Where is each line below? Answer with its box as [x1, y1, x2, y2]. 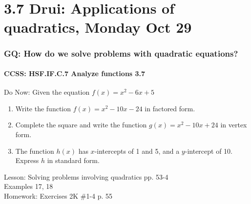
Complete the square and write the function [15, 120, 147, 130]
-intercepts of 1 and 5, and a [94, 145, 180, 156]
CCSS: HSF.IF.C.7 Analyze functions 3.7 [4, 68, 146, 78]
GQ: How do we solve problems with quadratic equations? [4, 47, 238, 60]
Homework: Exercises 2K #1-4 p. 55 [4, 190, 113, 201]
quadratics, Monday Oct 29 [4, 17, 192, 37]
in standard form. [47, 155, 100, 165]
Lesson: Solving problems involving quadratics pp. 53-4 [4, 171, 168, 182]
